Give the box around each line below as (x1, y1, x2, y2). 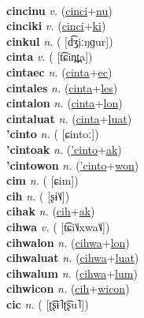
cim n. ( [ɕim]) (6, 172, 79, 189)
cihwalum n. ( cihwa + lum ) (6, 264, 138, 281)
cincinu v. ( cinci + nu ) (6, 2, 113, 18)
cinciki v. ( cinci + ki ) (6, 17, 106, 34)
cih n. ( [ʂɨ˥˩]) (6, 187, 70, 204)
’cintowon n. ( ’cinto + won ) (6, 156, 139, 173)
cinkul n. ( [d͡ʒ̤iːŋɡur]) (6, 32, 113, 49)
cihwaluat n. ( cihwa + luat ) (6, 249, 139, 266)
